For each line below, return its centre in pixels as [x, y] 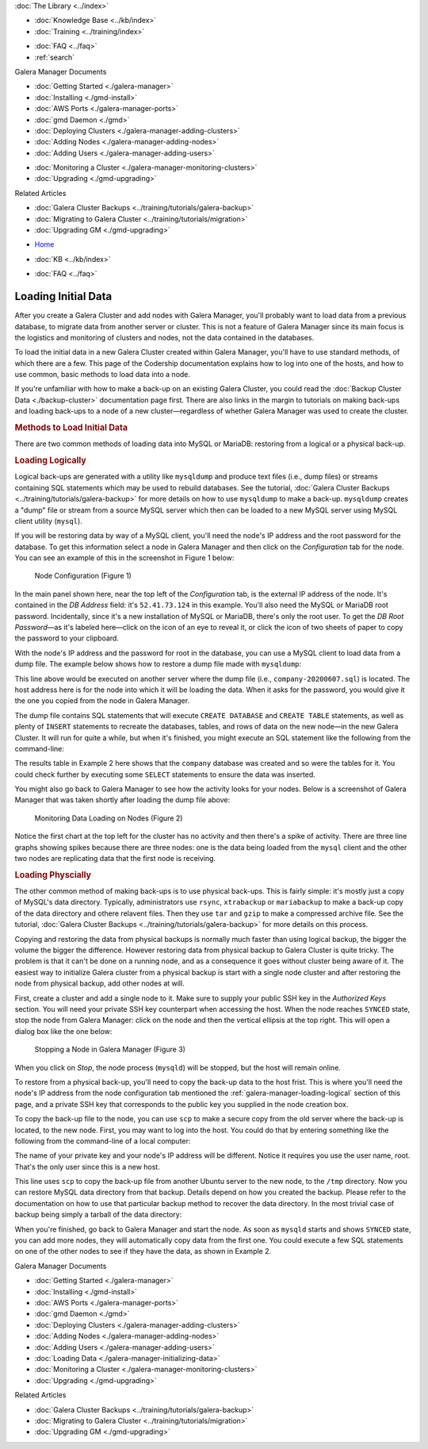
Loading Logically [50, 460]
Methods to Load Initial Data [71, 428]
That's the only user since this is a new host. [87, 1167]
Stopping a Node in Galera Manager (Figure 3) [110, 1049]
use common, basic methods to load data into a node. [102, 375]
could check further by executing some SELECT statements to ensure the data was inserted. [165, 774]
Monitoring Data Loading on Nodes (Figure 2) [109, 818]
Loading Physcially [53, 874]
